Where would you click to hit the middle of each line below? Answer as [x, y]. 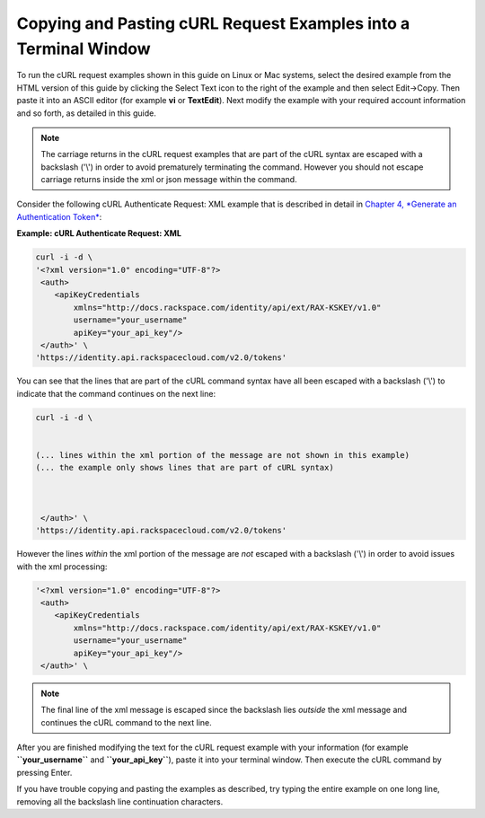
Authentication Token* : [59, 216]
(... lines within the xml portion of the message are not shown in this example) [223, 455]
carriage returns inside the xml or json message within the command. [169, 180]
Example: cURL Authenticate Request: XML [99, 233]
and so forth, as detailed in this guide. [86, 113]
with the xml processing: [62, 567]
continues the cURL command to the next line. [127, 722]
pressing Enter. [44, 772]
